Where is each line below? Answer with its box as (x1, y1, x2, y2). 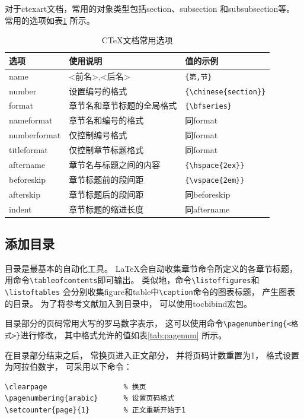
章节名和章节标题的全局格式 (69, 99, 177, 112)
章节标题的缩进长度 (69, 202, 144, 215)
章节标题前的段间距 (69, 173, 144, 185)
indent (9, 202, 32, 215)
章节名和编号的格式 (69, 114, 144, 126)
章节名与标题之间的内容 (69, 158, 161, 170)
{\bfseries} (185, 102, 232, 111)
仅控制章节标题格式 (69, 144, 144, 156)
